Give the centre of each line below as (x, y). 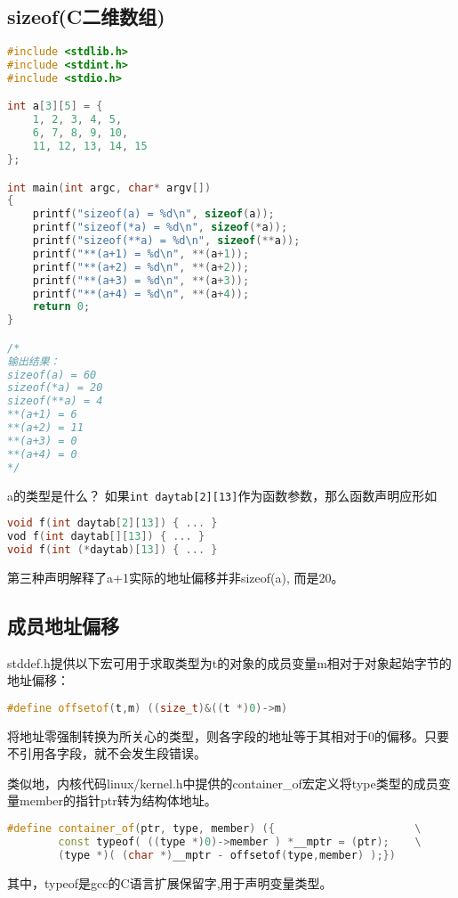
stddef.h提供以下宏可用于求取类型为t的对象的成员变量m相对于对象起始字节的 (229, 662)
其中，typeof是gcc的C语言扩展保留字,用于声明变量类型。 (170, 882)
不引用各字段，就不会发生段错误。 (107, 753)
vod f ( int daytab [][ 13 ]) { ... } (106, 537)
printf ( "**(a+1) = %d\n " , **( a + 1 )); (141, 253)
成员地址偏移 (63, 625)
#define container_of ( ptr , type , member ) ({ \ (214, 829)
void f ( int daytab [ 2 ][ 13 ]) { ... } (112, 523)
